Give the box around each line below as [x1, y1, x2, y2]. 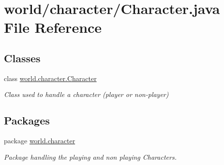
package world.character [4, 136, 75, 146]
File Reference [4, 17, 102, 37]
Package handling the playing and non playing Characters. [4, 151, 177, 162]
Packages [4, 113, 50, 128]
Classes [4, 50, 41, 65]
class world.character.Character [4, 73, 97, 83]
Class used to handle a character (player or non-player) [4, 89, 169, 99]
